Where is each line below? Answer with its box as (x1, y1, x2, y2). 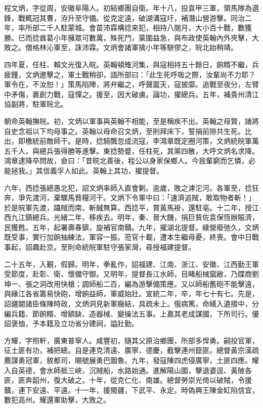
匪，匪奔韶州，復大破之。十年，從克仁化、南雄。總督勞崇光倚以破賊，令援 (4, 375, 252, 385)
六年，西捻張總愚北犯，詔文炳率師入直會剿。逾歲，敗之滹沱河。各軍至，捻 (4, 182, 252, 193)
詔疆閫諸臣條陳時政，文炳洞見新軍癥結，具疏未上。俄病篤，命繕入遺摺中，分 (4, 298, 259, 309)
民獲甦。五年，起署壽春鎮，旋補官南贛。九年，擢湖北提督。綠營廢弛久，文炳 (4, 221, 259, 232)
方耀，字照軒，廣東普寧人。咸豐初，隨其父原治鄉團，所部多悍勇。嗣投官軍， (4, 335, 259, 345)
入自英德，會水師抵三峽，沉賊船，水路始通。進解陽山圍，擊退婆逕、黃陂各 (4, 365, 252, 375)
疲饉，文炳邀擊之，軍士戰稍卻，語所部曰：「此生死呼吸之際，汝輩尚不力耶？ (4, 69, 255, 79)
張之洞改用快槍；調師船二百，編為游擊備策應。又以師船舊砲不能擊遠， (25, 278, 259, 289)
